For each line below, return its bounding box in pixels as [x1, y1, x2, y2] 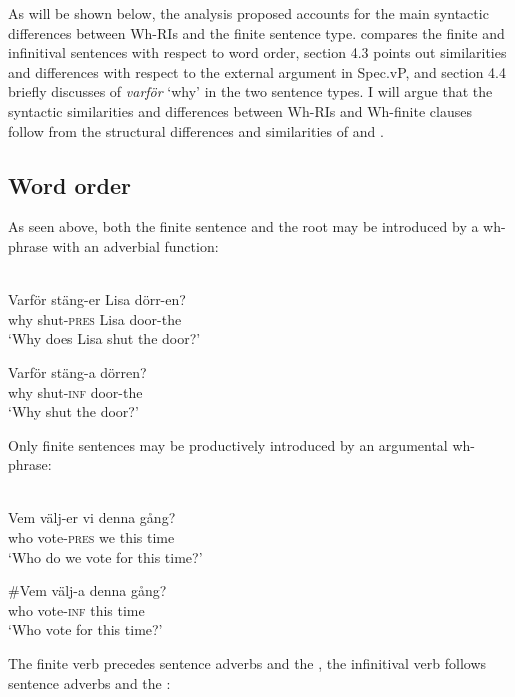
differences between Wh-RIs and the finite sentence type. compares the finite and [8, 22, 505, 43]
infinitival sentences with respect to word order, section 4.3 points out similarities [8, 42, 507, 63]
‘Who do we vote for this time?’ [8, 546, 203, 567]
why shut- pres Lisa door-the [8, 308, 182, 329]
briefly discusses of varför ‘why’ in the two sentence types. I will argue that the [8, 81, 493, 102]
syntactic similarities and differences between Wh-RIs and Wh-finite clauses [8, 100, 472, 121]
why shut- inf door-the [8, 381, 143, 402]
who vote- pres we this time [8, 527, 175, 548]
